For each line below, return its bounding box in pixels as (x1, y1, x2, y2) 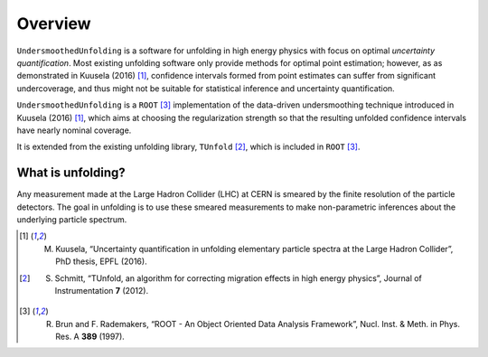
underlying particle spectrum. (16, 213, 127, 225)
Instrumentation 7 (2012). (54, 285, 149, 296)
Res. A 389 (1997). (55, 331, 126, 343)
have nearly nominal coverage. (16, 125, 132, 136)
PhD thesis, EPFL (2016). (55, 256, 148, 267)
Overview (16, 14, 91, 33)
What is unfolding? (16, 165, 126, 181)
